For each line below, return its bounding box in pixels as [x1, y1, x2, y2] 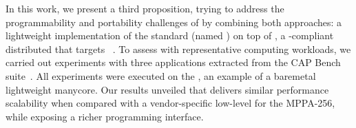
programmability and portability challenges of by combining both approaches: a [6, 14, 342, 29]
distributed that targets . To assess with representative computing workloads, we [6, 41, 351, 56]
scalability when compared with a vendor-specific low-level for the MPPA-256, [6, 96, 335, 110]
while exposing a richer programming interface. [6, 109, 204, 123]
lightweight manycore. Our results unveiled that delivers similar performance [6, 82, 329, 96]
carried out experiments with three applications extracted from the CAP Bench [6, 55, 341, 70]
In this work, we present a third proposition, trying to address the [6, 1, 284, 15]
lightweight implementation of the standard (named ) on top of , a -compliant [6, 28, 334, 43]
